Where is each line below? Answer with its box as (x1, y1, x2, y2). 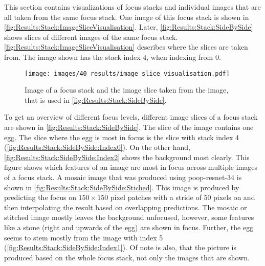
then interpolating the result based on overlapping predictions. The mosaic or (4, 202, 247, 212)
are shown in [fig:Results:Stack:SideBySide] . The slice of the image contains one (4, 122, 254, 132)
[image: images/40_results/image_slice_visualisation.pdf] (25, 70, 230, 77)
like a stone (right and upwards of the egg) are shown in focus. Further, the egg (4, 221, 254, 232)
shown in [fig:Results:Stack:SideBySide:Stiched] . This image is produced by (4, 182, 239, 192)
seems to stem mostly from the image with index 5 (4, 232, 163, 242)
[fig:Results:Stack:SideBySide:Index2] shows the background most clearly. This (4, 151, 250, 162)
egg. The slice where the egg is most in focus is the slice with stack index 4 (4, 131, 239, 142)
